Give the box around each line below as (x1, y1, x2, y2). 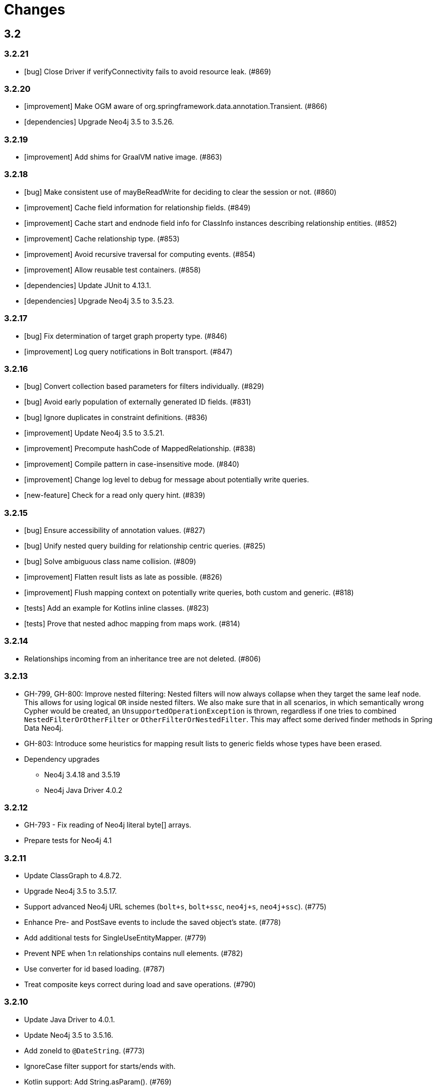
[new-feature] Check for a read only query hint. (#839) (24, 491, 206, 500)
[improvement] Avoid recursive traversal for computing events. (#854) (24, 249, 255, 258)
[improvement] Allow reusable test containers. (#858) (24, 265, 201, 274)
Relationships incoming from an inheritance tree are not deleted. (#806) (24, 654, 261, 663)
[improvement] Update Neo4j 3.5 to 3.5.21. (24, 429, 165, 438)
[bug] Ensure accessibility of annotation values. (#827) (24, 526, 206, 535)
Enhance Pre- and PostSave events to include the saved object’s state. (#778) (24, 918, 281, 927)
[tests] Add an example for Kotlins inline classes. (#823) (24, 604, 209, 613)
